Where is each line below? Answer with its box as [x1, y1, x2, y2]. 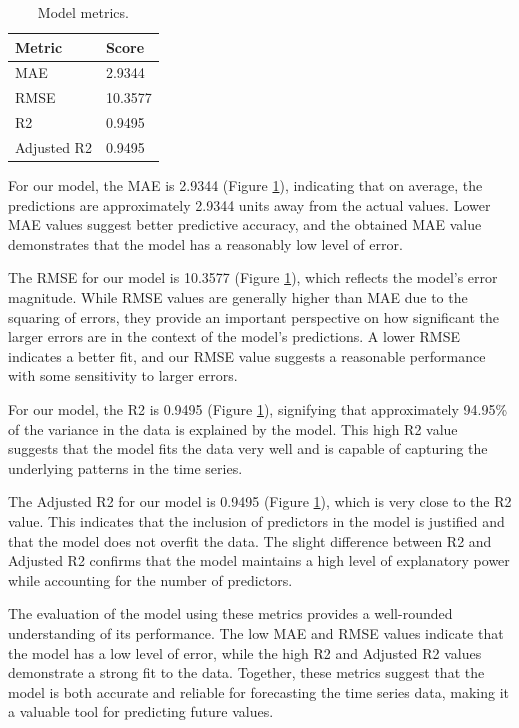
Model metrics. [37, 2, 129, 22]
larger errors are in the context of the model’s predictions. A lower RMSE [8, 326, 461, 347]
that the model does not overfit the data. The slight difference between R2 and [8, 530, 492, 551]
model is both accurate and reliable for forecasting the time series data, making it [8, 681, 509, 702]
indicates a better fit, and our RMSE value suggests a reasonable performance [8, 345, 486, 366]
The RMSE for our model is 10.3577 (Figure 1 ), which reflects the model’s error [8, 267, 498, 288]
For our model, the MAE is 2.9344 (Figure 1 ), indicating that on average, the [8, 175, 483, 196]
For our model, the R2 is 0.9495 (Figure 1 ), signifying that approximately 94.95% [8, 399, 508, 419]
